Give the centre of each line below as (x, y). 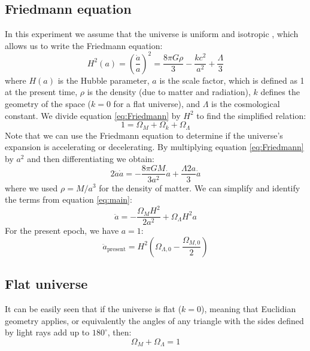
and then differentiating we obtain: (91, 158)
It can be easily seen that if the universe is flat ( (93, 309)
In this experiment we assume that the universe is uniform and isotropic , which (152, 34)
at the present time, (41, 92)
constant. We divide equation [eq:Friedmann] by (93, 115)
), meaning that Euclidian (249, 309)
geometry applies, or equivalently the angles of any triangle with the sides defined (154, 320)
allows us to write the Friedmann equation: (84, 45)
